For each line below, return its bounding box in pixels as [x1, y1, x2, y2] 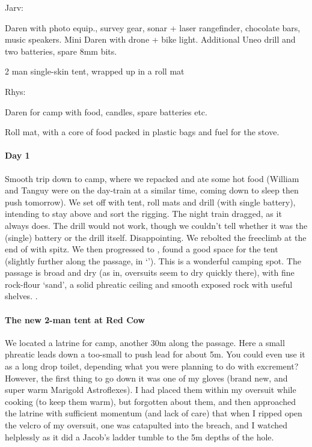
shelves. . [5, 290, 38, 302]
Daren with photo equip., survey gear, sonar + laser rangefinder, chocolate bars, [5, 21, 301, 34]
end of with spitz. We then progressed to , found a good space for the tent [5, 243, 278, 255]
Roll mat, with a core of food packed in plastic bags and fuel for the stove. [5, 126, 280, 138]
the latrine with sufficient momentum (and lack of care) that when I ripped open [5, 407, 302, 419]
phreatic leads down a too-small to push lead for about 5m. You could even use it [5, 348, 305, 360]
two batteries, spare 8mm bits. [5, 44, 117, 57]
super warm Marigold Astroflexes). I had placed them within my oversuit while [5, 383, 296, 396]
